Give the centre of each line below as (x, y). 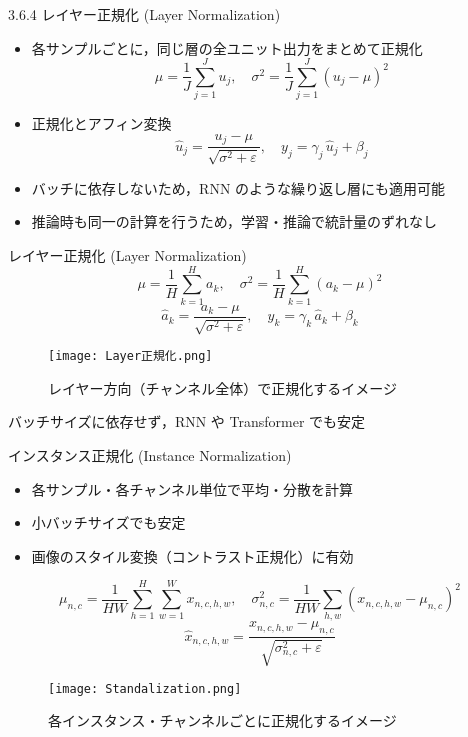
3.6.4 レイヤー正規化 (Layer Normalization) (144, 14)
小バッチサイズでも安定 (108, 522)
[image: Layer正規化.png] (130, 356)
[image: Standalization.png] (145, 688)
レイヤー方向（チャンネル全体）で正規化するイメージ (222, 387)
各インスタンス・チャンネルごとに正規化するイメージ (222, 720)
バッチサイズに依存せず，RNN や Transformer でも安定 (187, 421)
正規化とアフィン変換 (101, 123)
